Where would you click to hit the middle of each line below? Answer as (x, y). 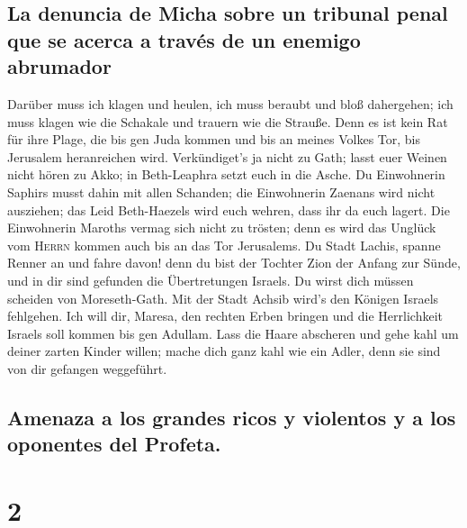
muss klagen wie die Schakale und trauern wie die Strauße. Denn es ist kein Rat (228, 121)
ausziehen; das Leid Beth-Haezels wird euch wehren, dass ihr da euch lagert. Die (229, 209)
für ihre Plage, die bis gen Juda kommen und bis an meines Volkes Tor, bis (214, 139)
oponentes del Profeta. (114, 444)
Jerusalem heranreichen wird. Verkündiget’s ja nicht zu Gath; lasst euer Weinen (227, 156)
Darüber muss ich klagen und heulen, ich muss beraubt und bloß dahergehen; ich (230, 103)
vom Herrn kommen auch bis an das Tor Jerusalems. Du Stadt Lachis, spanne (224, 245)
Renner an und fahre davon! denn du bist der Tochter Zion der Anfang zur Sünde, (234, 263)
